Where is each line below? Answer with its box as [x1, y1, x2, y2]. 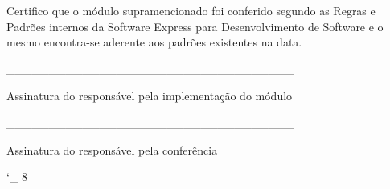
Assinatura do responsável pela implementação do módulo [6, 87, 293, 104]
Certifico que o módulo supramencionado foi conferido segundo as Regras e [6, 2, 376, 18]
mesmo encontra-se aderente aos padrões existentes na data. [6, 34, 302, 50]
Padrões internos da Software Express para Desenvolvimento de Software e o [6, 18, 384, 34]
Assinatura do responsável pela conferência [6, 141, 218, 158]
